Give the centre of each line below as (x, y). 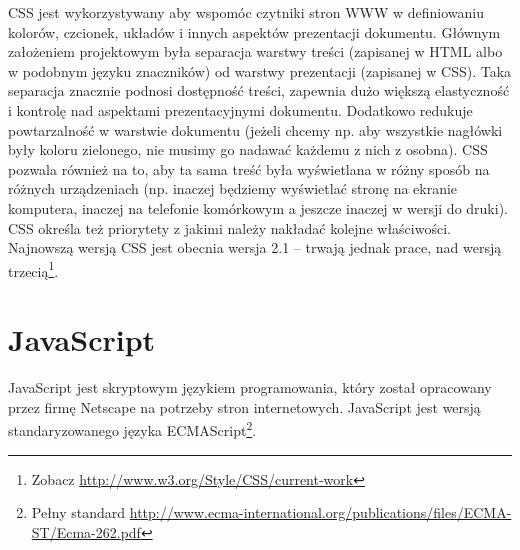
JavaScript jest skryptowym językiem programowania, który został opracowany (250, 387)
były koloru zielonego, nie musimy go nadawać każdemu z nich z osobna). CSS (248, 149)
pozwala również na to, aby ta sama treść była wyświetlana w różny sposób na (249, 168)
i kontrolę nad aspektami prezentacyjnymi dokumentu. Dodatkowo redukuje (240, 109)
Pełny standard (78, 512)
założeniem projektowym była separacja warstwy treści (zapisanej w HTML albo (255, 51)
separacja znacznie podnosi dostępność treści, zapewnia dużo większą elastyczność (259, 90)
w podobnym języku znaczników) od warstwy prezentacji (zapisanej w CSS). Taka (260, 70)
